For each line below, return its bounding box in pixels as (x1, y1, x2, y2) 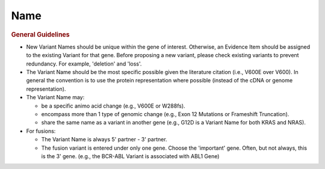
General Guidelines (11, 30, 70, 38)
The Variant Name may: (26, 94, 85, 101)
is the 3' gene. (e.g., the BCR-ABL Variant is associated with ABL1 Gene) (41, 152, 220, 159)
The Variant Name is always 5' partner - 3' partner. (41, 136, 168, 143)
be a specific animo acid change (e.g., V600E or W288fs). (41, 102, 186, 109)
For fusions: (26, 127, 56, 135)
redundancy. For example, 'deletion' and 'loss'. (26, 60, 142, 67)
